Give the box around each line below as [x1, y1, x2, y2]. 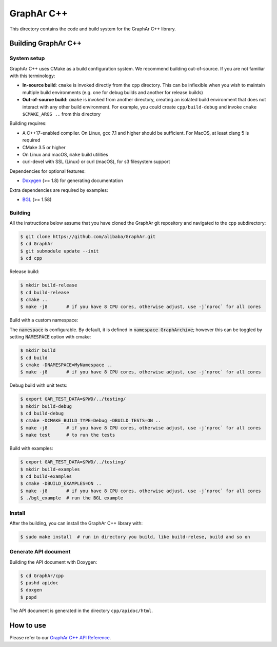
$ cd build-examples [20, 473, 72, 479]
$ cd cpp [20, 255, 43, 261]
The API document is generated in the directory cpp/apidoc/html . [9, 607, 153, 614]
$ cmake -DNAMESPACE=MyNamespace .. [20, 362, 113, 368]
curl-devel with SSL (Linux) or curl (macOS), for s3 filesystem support [22, 158, 170, 165]
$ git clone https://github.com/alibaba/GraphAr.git [20, 234, 156, 240]
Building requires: [9, 120, 47, 127]
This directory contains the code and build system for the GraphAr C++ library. [9, 26, 176, 32]
